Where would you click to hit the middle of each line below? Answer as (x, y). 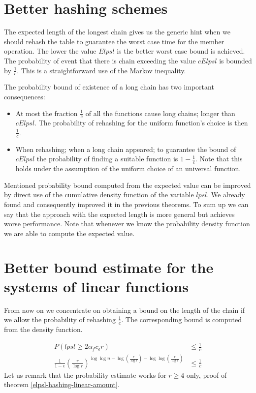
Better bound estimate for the (109, 267)
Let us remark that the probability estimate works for (85, 375)
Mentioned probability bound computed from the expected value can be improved (128, 185)
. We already (226, 195)
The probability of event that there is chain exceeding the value (100, 60)
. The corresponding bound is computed (181, 319)
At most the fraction (47, 113)
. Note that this (219, 159)
